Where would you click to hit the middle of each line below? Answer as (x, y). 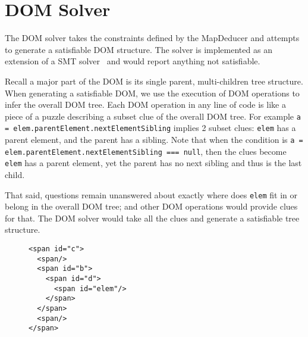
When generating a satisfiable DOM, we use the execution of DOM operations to (152, 93)
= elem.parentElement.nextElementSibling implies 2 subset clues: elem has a (150, 128)
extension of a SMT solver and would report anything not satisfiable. (133, 61)
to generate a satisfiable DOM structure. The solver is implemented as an (139, 49)
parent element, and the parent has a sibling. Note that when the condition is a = (154, 139)
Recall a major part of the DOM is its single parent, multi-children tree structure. (154, 81)
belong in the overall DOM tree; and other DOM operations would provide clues (151, 206)
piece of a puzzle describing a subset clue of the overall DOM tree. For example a (153, 116)
